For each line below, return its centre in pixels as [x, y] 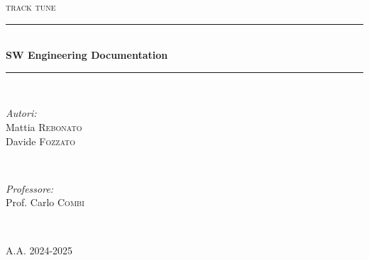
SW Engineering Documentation [87, 55]
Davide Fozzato [41, 141]
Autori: [21, 113]
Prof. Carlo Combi [45, 202]
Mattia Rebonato [44, 126]
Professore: [30, 188]
